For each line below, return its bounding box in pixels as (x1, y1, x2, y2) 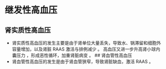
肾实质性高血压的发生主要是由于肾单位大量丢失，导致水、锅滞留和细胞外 (11, 40, 161, 46)
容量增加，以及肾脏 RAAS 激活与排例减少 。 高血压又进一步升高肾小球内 (11, 46, 160, 52)
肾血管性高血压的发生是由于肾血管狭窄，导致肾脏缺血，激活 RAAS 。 (11, 59, 153, 65)
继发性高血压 (4, 4, 58, 16)
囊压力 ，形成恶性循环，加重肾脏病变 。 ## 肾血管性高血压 (11, 53, 132, 58)
